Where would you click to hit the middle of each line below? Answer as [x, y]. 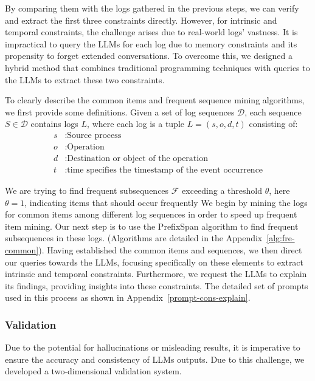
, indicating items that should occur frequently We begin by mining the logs [166, 202]
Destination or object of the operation [137, 159]
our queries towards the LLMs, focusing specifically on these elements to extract [154, 262]
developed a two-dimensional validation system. [93, 371]
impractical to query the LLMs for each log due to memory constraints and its [151, 43]
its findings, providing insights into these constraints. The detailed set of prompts [157, 285]
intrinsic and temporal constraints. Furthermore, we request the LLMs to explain [156, 274]
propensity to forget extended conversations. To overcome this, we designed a [149, 56]
